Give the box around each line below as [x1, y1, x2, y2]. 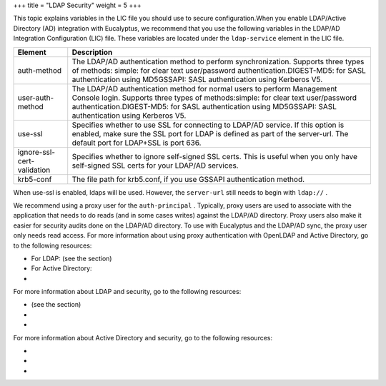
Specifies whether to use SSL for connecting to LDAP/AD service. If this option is [71, 120, 345, 130]
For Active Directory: [31, 264, 92, 273]
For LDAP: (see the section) [31, 254, 112, 263]
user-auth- [17, 93, 54, 103]
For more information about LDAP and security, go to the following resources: [13, 288, 242, 296]
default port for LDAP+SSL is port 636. [71, 138, 202, 148]
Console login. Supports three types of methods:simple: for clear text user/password [71, 93, 357, 103]
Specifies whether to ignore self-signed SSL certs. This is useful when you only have [71, 151, 357, 161]
